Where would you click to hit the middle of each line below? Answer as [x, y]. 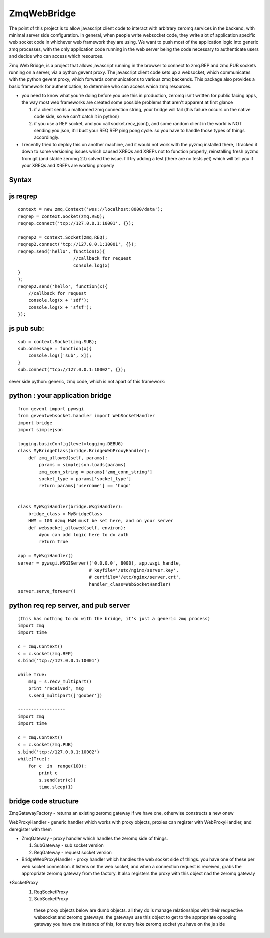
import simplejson [41, 430]
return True [54, 542]
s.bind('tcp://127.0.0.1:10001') [59, 660]
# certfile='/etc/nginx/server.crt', [135, 577]
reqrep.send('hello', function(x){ [62, 251]
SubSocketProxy [51, 899]
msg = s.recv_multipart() [60, 682]
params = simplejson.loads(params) [83, 465]
